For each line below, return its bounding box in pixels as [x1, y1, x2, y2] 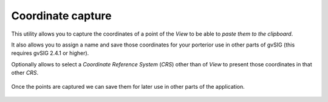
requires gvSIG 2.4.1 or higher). [11, 49, 89, 57]
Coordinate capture [11, 9, 112, 22]
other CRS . [11, 69, 39, 77]
